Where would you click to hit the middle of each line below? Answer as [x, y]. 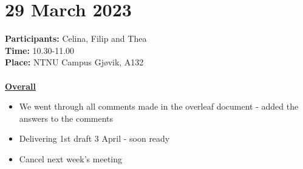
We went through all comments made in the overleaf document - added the [159, 106]
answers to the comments [66, 118]
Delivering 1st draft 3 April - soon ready [94, 138]
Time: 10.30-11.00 [40, 50]
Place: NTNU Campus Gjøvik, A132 [74, 62]
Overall [20, 86]
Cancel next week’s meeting [71, 158]
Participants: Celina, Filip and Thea [76, 38]
